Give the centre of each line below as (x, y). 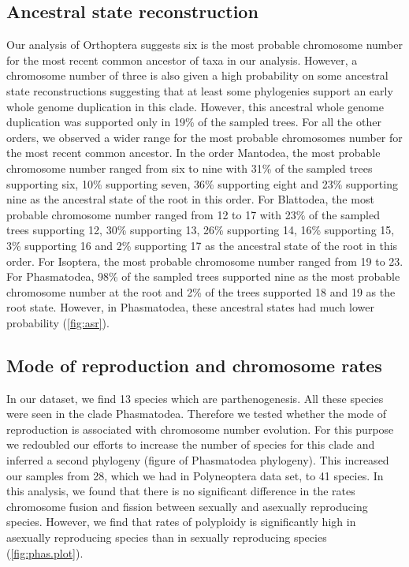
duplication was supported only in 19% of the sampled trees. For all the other (194, 122)
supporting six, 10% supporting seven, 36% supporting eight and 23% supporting (202, 183)
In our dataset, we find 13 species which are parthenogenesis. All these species (195, 398)
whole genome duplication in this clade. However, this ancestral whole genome (195, 106)
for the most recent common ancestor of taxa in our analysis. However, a (182, 60)
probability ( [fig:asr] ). (58, 322)
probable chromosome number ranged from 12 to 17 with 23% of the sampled (193, 214)
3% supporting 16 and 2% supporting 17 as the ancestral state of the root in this (202, 245)
